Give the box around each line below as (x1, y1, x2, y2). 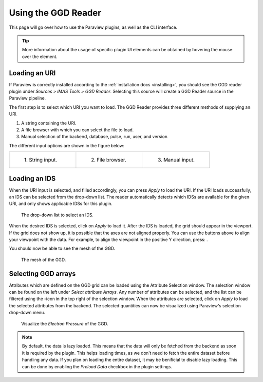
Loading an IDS (9, 174, 56, 182)
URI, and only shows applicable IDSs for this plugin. (9, 201, 113, 207)
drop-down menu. (9, 310, 46, 316)
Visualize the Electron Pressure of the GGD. (21, 321, 109, 326)
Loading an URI (9, 69, 56, 77)
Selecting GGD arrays (9, 269, 76, 278)
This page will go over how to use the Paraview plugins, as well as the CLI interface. (9, 24, 178, 30)
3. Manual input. (157, 157, 195, 163)
